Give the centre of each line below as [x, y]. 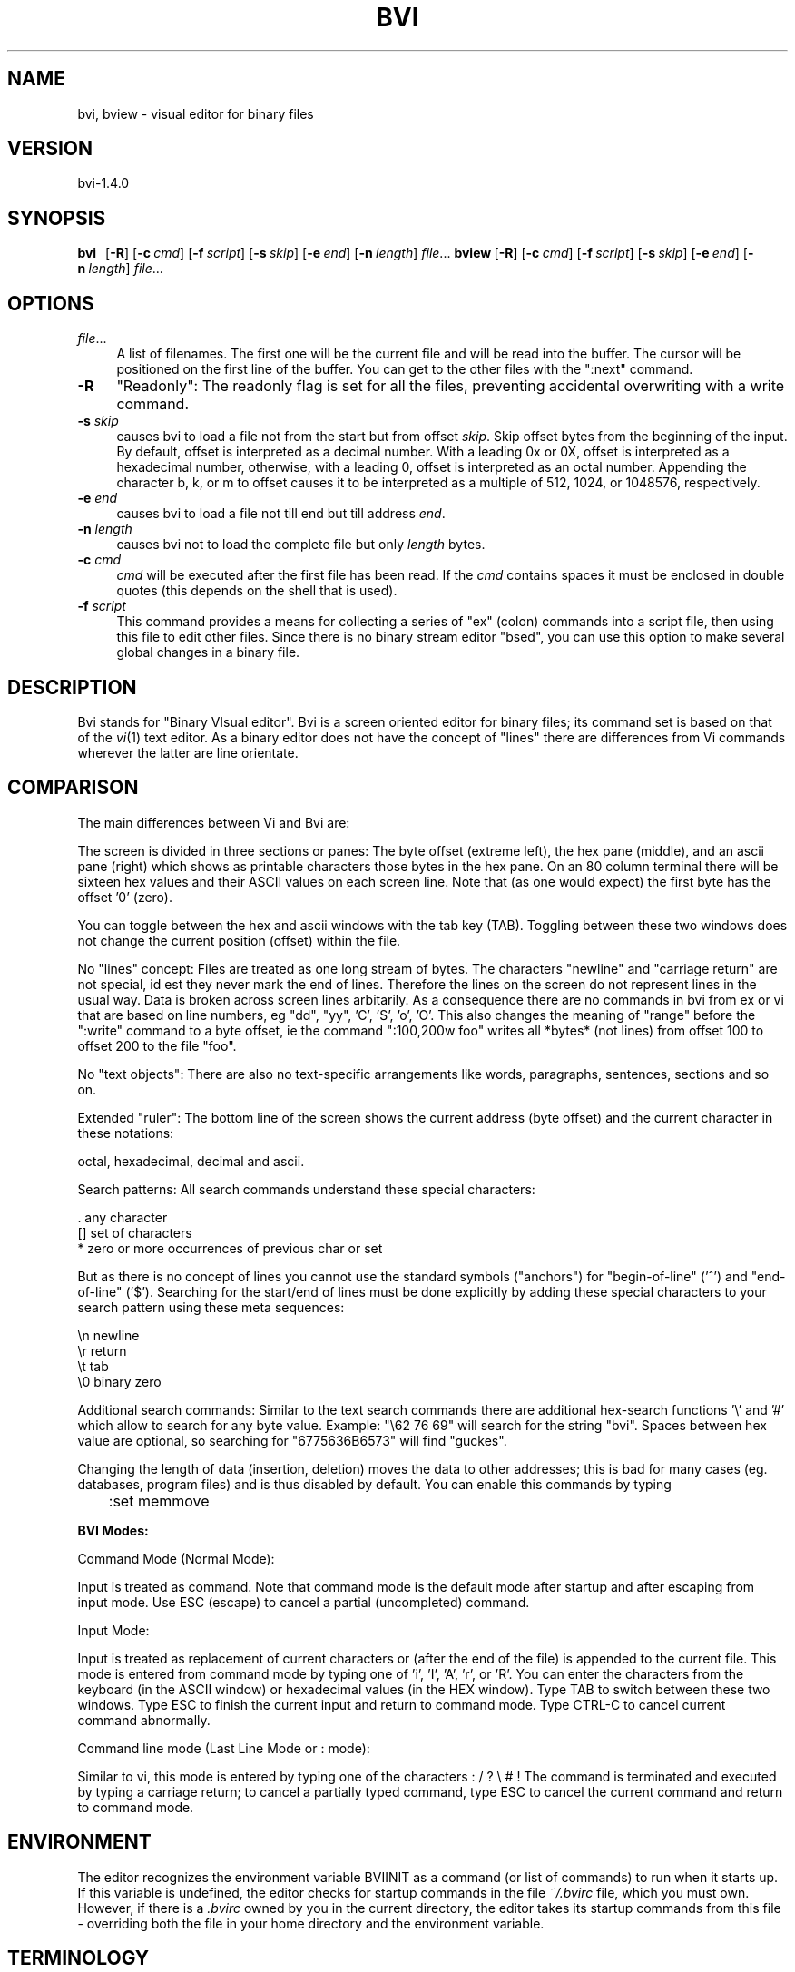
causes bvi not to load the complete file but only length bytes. [301, 545]
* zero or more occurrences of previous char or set [230, 1248]
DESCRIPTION [72, 687]
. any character [123, 1217]
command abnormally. [144, 1720]
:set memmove [159, 1501]
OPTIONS [51, 303]
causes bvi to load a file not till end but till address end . [281, 514]
